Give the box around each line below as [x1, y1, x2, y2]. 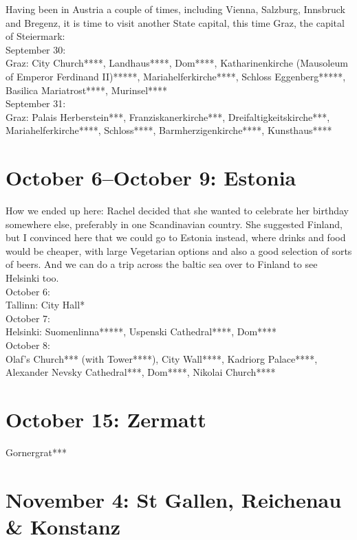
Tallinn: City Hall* [6, 297, 85, 312]
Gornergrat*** [6, 445, 67, 459]
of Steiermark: [6, 29, 65, 43]
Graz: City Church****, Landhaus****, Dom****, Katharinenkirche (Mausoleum [6, 56, 348, 70]
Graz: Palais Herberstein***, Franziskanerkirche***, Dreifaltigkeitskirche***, [6, 109, 330, 124]
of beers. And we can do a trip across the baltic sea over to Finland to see [6, 257, 318, 271]
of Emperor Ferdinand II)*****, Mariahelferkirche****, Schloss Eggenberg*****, [6, 69, 346, 83]
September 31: [6, 96, 66, 111]
